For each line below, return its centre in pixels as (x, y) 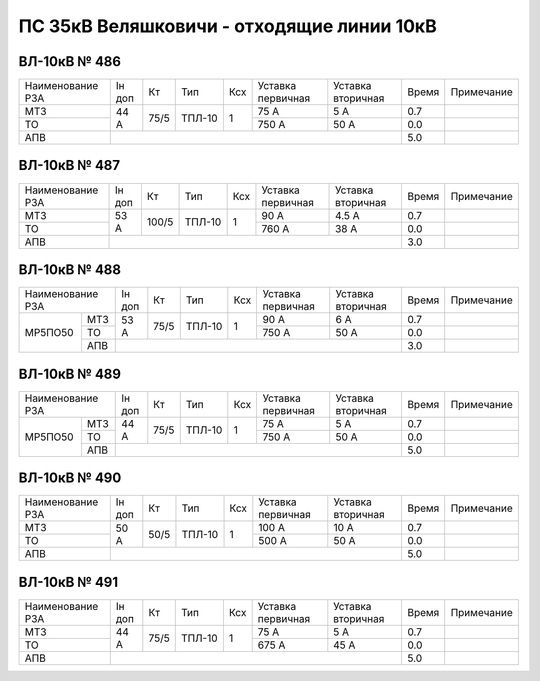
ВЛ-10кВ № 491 (68, 581)
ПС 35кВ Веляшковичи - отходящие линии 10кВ (227, 26)
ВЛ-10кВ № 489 (70, 373)
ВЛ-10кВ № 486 (70, 61)
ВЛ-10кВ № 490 (70, 478)
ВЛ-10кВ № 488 (70, 269)
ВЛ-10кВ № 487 (69, 165)
